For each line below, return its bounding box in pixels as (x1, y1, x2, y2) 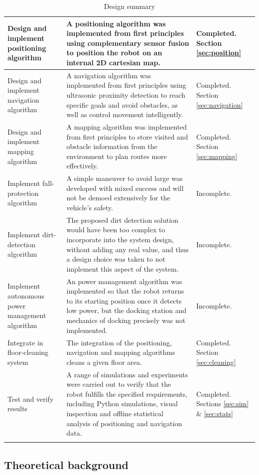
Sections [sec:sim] (196, 398, 249, 409)
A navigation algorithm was (66, 70, 151, 80)
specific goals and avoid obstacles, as (66, 99, 178, 110)
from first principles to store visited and (66, 131, 188, 142)
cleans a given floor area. (66, 356, 142, 367)
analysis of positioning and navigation (66, 418, 182, 428)
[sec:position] (196, 47, 242, 58)
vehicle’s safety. (66, 202, 113, 213)
